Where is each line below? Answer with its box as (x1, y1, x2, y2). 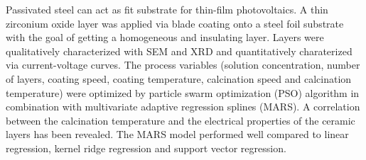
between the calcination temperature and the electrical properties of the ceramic (6, 113, 355, 127)
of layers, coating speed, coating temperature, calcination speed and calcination (6, 71, 352, 86)
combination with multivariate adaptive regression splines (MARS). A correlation (6, 99, 360, 114)
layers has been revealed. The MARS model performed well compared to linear (6, 127, 349, 142)
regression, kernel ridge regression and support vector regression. (6, 140, 286, 155)
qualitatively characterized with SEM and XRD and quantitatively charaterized (6, 43, 352, 58)
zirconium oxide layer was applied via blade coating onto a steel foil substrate (6, 16, 344, 30)
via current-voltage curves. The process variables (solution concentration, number (6, 57, 360, 72)
